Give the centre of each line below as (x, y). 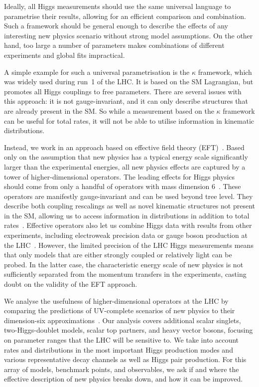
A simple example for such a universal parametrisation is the (97, 72)
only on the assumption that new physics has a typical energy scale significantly (126, 157)
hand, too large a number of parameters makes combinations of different (114, 45)
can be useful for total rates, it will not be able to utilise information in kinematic (129, 120)
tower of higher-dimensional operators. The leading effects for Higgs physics (120, 176)
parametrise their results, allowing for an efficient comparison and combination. (125, 16)
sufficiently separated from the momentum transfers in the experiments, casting (125, 274)
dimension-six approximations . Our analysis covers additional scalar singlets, (123, 320)
